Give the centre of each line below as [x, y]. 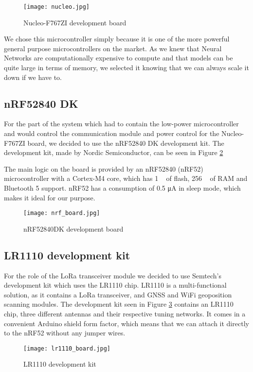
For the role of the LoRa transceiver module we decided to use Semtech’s [113, 275]
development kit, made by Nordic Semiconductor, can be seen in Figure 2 [114, 152]
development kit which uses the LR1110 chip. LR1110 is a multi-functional [115, 285]
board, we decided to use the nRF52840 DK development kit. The [126, 143]
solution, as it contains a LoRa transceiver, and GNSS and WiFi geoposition [118, 294]
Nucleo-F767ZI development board [75, 22]
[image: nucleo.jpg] [57, 7]
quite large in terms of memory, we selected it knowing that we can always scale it [126, 68]
